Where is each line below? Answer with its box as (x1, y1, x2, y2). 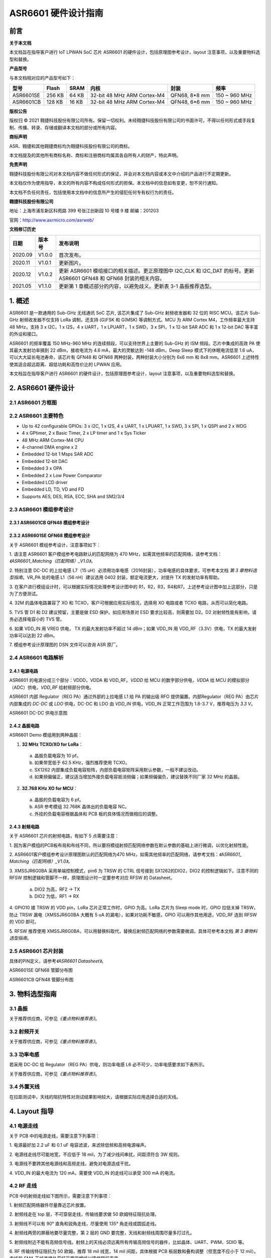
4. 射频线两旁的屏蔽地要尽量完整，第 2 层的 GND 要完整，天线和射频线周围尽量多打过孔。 (9, 1230, 195, 1236)
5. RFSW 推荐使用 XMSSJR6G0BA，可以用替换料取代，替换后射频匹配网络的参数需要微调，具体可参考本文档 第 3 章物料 (9, 928, 258, 934)
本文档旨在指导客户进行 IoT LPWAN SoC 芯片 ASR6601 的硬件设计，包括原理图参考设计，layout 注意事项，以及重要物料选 (9, 49, 260, 55)
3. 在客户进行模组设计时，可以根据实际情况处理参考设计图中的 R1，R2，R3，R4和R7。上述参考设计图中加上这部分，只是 (9, 584, 258, 590)
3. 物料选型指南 (9, 989, 57, 998)
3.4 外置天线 (9, 1083, 40, 1090)
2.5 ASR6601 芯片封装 (9, 948, 64, 955)
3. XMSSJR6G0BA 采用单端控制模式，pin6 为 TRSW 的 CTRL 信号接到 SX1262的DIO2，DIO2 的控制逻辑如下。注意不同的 (9, 868, 258, 874)
